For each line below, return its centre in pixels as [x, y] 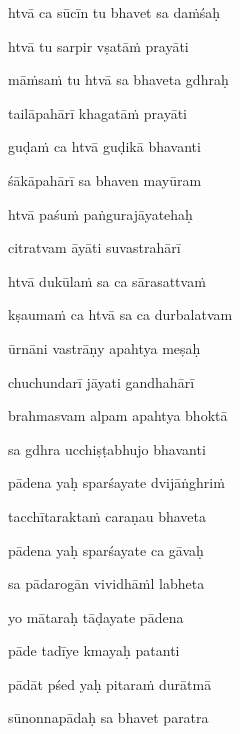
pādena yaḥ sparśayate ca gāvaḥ [106, 549]
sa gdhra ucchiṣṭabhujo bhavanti [107, 448]
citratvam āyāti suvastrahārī [94, 247]
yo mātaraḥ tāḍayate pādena [96, 616]
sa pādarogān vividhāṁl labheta [106, 583]
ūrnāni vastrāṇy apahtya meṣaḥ [104, 347]
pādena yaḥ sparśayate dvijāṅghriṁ [116, 482]
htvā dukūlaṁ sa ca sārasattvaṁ [107, 280]
